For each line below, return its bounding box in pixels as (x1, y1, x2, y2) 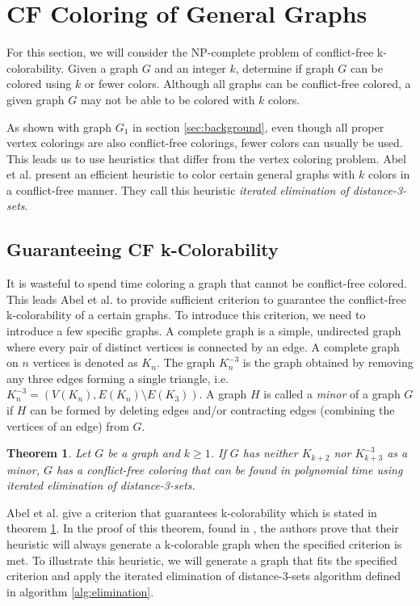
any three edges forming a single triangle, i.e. (6, 369, 229, 386)
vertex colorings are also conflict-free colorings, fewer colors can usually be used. (6, 134, 403, 151)
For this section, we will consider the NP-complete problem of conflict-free (6, 44, 374, 61)
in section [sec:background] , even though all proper (132, 118, 384, 135)
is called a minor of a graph (263, 385, 401, 402)
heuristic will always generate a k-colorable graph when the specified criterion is (6, 536, 402, 553)
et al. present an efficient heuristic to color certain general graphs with (6, 166, 355, 183)
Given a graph (67, 59, 139, 76)
